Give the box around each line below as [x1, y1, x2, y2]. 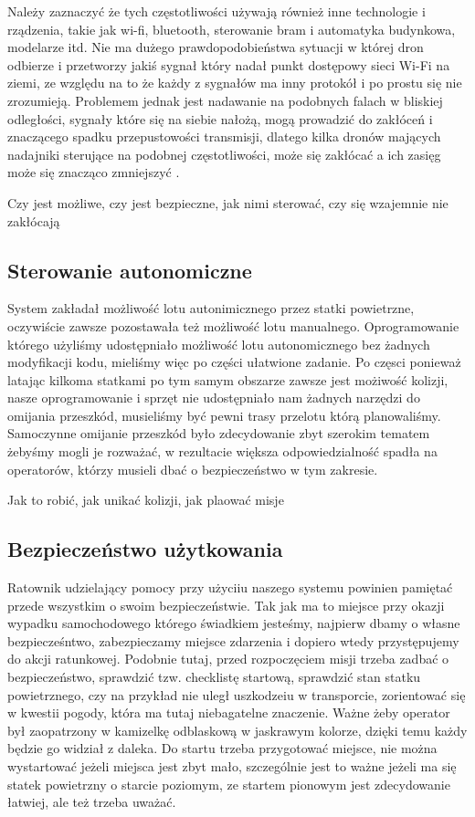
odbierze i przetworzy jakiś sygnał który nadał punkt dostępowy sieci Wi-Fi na [7, 55, 450, 74]
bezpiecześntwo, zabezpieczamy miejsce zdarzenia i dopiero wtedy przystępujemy [7, 631, 459, 650]
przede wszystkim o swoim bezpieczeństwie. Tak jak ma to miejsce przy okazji [7, 595, 445, 614]
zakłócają [7, 211, 60, 230]
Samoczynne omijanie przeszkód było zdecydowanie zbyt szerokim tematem [7, 424, 430, 443]
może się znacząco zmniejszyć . [7, 162, 180, 182]
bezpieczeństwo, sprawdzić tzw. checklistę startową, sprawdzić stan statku [7, 667, 421, 686]
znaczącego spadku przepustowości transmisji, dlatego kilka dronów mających [7, 127, 441, 146]
